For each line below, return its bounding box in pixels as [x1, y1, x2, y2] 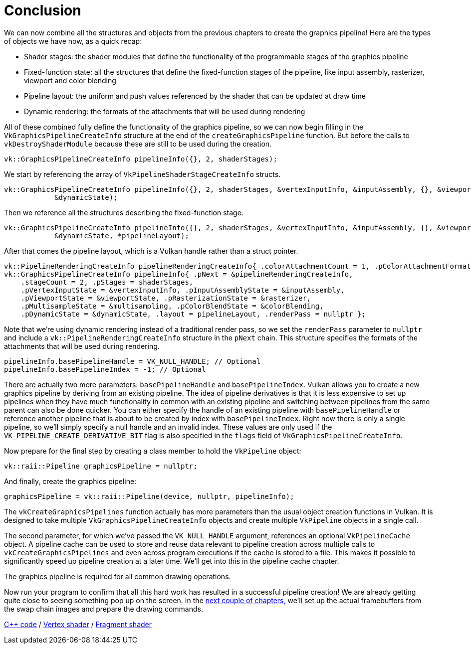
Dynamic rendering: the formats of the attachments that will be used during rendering [24, 107, 305, 116]
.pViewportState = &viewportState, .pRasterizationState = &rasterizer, [20, 294, 311, 302]
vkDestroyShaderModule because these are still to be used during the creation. [4, 139, 272, 148]
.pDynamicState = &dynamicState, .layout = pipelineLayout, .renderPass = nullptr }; [20, 310, 366, 318]
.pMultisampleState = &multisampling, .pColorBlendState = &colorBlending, [20, 302, 324, 310]
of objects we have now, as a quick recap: [4, 36, 142, 45]
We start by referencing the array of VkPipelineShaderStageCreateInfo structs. [4, 169, 281, 178]
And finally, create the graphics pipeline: [4, 477, 137, 486]
